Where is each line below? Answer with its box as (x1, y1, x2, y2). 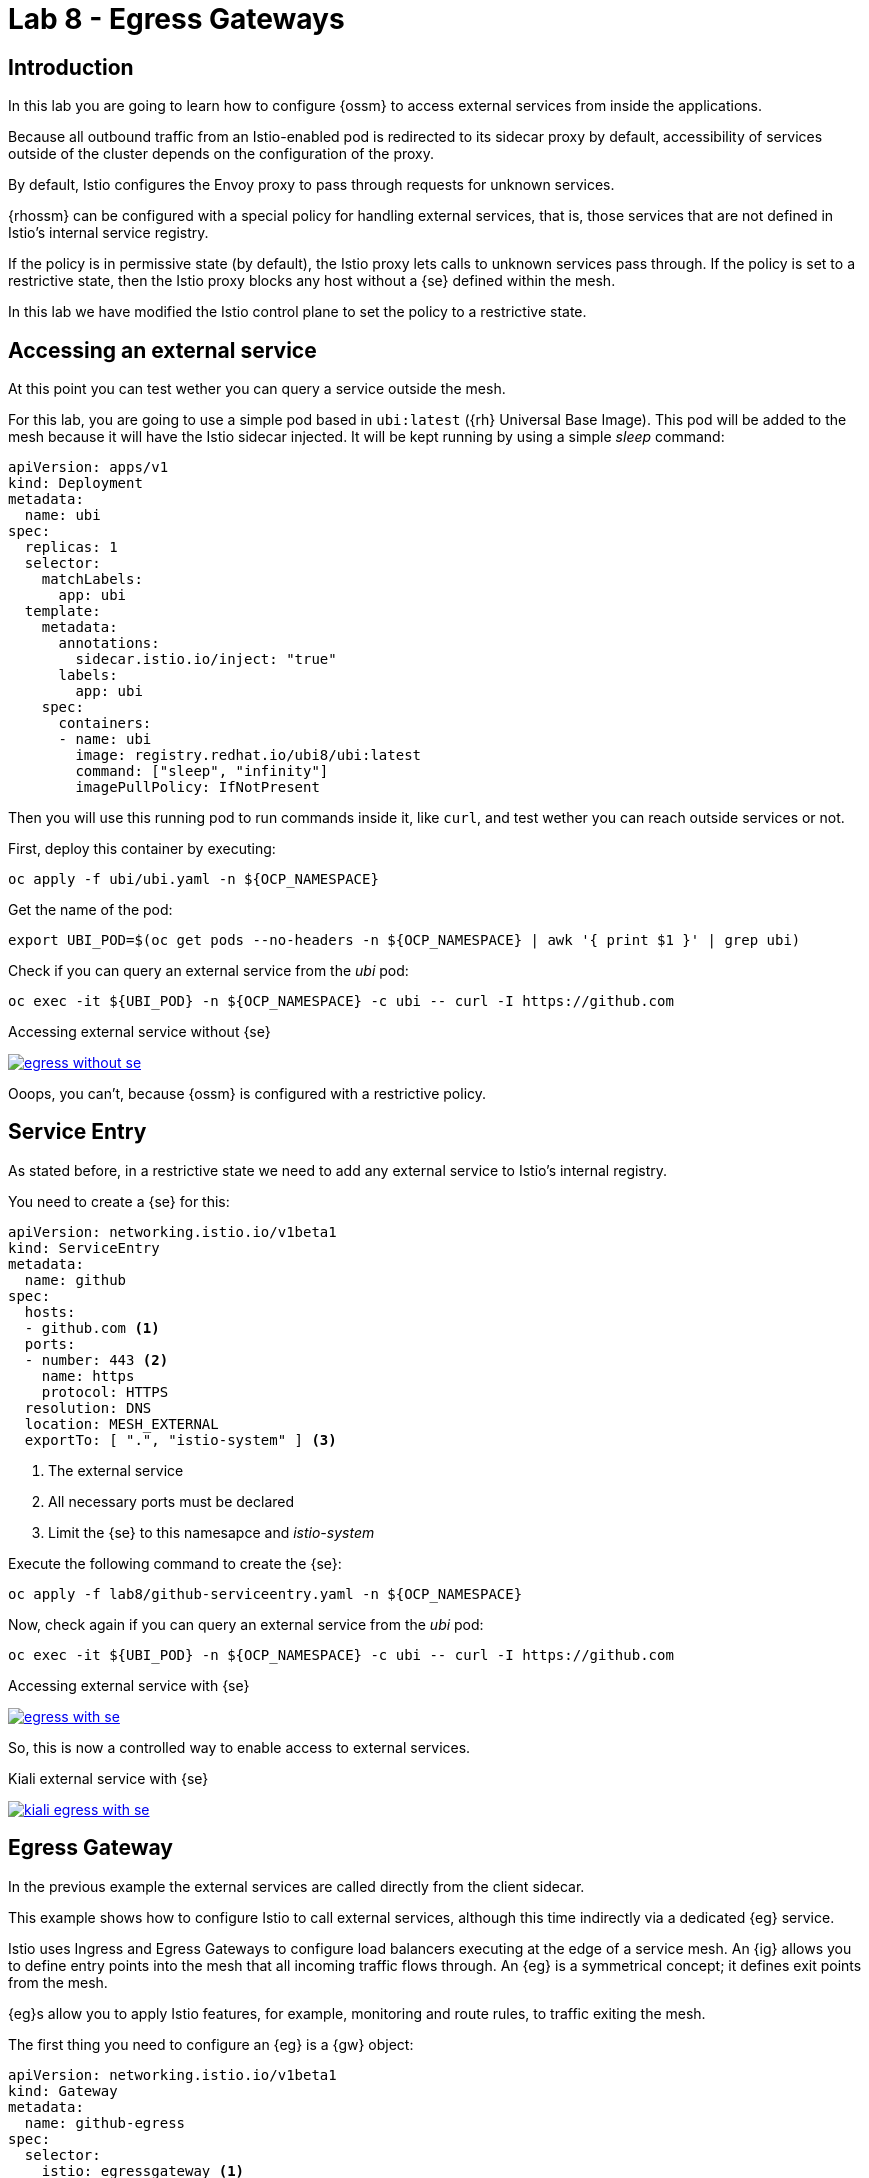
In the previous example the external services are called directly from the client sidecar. (8, 1877, 585, 1895)
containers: (58, 715, 152, 732)
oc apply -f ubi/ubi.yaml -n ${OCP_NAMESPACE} (8, 871, 379, 888)
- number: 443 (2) (24, 1351, 169, 1368)
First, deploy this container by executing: (8, 840, 276, 858)
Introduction (8, 54, 134, 80)
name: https (41, 1367, 135, 1384)
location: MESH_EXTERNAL (24, 1415, 219, 1432)
